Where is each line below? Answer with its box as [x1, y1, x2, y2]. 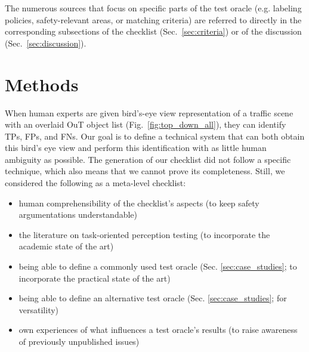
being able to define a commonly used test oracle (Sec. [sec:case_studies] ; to [18, 260, 297, 273]
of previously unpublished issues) [18, 335, 140, 347]
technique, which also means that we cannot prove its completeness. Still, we [5, 165, 285, 177]
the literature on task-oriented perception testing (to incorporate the [18, 228, 270, 240]
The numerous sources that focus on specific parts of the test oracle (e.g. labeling [5, 2, 302, 14]
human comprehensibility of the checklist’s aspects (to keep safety [18, 196, 259, 209]
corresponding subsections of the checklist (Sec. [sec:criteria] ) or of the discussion [5, 25, 302, 38]
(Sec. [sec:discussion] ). [5, 36, 86, 49]
